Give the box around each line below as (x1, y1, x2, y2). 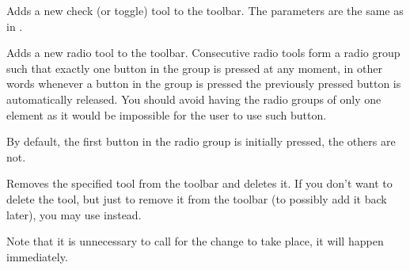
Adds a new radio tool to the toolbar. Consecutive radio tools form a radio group (6, 44, 401, 61)
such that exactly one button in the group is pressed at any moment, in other (6, 59, 382, 76)
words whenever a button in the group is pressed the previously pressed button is (6, 75, 401, 92)
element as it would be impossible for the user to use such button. (6, 106, 327, 123)
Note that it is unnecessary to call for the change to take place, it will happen (6, 233, 384, 249)
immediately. (6, 248, 68, 264)
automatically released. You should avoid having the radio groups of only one (6, 90, 382, 107)
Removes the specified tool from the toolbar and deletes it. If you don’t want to (6, 175, 393, 192)
